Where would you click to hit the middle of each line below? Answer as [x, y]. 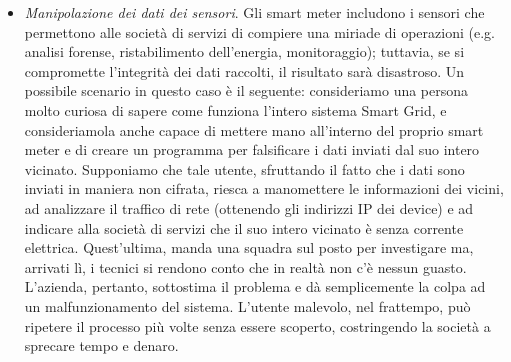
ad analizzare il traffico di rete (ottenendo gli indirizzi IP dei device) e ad [249, 207]
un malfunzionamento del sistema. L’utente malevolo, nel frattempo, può [247, 305]
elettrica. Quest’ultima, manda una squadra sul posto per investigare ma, [249, 247]
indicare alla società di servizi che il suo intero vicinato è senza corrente [244, 227]
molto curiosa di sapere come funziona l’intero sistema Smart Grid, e [235, 109]
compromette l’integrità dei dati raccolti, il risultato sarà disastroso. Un [244, 70]
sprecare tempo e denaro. [101, 345]
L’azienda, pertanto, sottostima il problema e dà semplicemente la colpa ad [255, 286]
